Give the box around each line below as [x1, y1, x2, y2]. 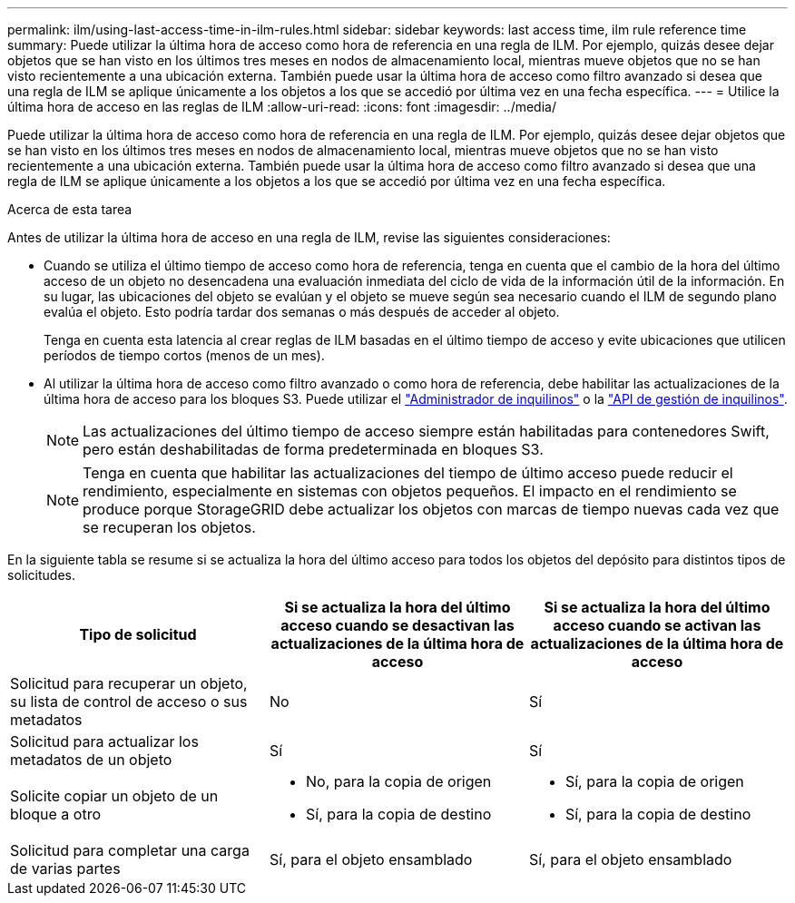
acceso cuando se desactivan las [280, 616, 515, 634]
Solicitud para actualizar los [10, 732, 199, 751]
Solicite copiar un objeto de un [10, 787, 219, 805]
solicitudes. [7, 567, 75, 583]
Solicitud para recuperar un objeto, [10, 674, 248, 692]
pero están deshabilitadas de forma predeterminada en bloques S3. [83, 440, 544, 458]
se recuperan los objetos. [83, 518, 256, 536]
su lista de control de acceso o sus [10, 692, 248, 711]
